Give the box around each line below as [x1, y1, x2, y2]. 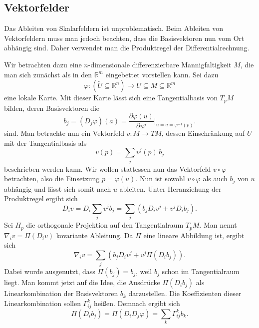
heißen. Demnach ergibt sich [94, 298, 180, 308]
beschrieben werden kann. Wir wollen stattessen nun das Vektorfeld [4, 163, 211, 174]
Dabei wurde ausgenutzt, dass [4, 266, 95, 277]
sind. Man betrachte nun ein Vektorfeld [4, 128, 124, 138]
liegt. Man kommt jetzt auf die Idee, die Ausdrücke [4, 277, 160, 288]
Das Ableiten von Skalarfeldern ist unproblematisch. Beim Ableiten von [4, 23, 224, 33]
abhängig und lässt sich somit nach [4, 183, 111, 194]
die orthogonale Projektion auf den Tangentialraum [26, 220, 184, 230]
